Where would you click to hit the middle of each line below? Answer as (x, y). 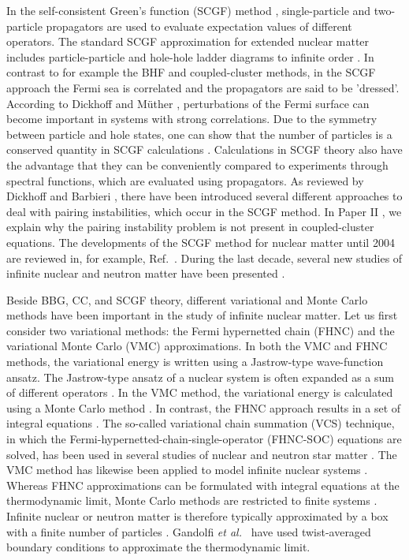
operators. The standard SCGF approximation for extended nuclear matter (188, 41)
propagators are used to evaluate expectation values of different (199, 26)
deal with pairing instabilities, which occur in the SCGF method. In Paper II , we (204, 211)
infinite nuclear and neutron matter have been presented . (146, 273)
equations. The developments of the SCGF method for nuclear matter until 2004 (201, 242)
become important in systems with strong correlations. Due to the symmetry (192, 119)
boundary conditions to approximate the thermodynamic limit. (158, 547)
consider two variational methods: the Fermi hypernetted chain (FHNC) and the (201, 330)
